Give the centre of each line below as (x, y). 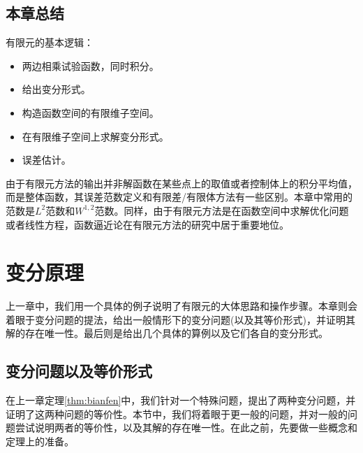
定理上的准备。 (40, 441)
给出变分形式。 (56, 89)
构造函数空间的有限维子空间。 (90, 112)
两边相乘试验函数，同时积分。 (90, 65)
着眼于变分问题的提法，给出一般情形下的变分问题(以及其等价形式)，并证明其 (180, 319)
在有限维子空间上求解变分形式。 (95, 136)
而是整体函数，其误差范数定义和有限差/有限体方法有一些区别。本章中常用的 (179, 197)
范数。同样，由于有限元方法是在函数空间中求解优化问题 (222, 210)
